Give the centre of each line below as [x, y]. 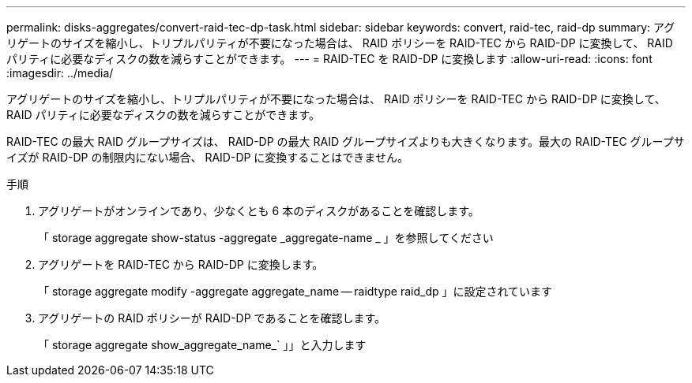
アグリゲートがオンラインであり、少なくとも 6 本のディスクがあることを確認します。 [259, 211]
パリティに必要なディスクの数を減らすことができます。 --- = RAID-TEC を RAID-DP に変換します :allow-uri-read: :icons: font [329, 59]
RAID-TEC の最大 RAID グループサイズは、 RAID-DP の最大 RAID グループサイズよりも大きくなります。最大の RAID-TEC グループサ [346, 141]
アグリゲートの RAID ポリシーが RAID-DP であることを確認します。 [212, 318]
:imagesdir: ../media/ [60, 73]
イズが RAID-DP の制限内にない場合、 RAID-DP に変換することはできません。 [207, 157]
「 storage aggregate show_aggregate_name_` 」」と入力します [202, 345]
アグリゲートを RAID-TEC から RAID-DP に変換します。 [181, 264]
